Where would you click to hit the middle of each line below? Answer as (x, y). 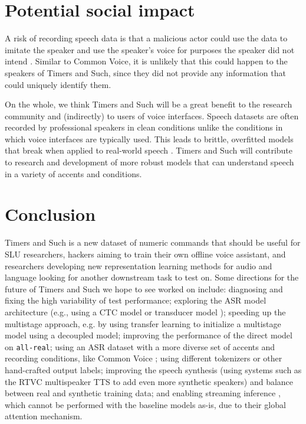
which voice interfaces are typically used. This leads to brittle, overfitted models (149, 138)
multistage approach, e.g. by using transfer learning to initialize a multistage (143, 323)
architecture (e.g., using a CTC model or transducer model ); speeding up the (145, 312)
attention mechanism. (44, 416)
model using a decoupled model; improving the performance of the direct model (149, 335)
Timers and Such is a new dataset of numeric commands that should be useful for (153, 242)
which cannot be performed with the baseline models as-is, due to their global (145, 404)
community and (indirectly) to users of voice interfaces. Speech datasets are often (152, 115)
